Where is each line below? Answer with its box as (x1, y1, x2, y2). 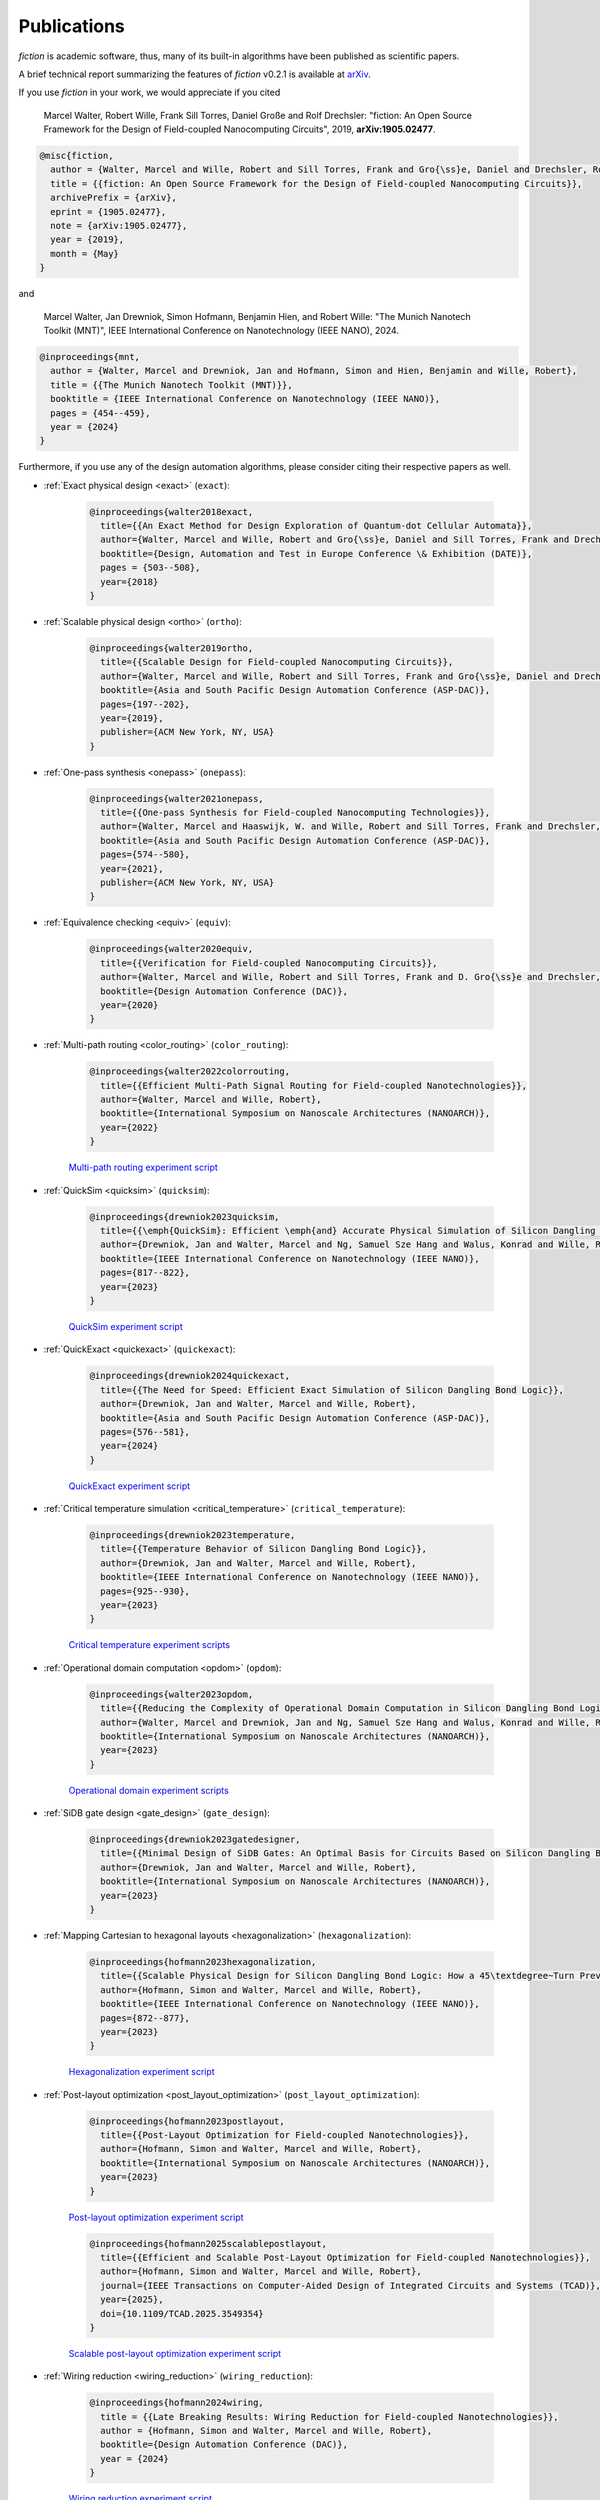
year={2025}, (100, 2294, 164, 2305)
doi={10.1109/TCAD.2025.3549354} (100, 2308, 264, 2319)
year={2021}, (100, 863, 164, 874)
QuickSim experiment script (68, 1320, 184, 1332)
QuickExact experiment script (68, 1480, 191, 1492)
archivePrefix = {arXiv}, (50, 192, 177, 204)
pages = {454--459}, (50, 407, 151, 419)
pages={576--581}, (100, 1426, 190, 1437)
